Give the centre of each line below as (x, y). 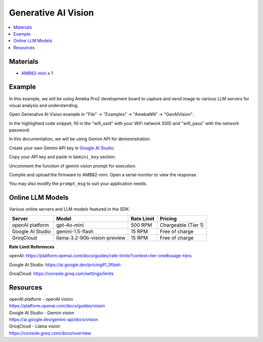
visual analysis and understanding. (44, 105)
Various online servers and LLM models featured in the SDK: (69, 209)
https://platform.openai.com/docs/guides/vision (57, 306)
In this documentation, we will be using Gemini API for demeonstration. (80, 139)
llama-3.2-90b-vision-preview (91, 237)
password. (19, 130)
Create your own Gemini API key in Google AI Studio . (62, 148)
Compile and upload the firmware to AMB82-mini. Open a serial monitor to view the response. (103, 175)
